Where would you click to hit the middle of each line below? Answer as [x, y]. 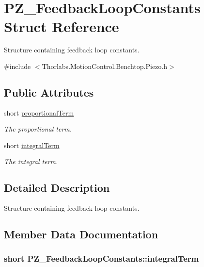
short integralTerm [32, 145]
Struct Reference [62, 26]
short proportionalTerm [39, 112]
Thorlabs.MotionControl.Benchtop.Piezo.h [104, 66]
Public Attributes [49, 92]
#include [17, 66]
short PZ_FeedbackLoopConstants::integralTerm [102, 258]
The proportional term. [38, 129]
